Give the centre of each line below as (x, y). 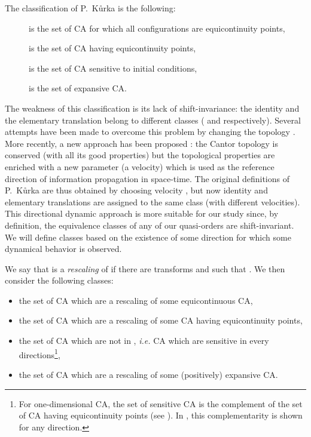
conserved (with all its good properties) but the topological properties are (140, 155)
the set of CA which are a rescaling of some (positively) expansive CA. (148, 374)
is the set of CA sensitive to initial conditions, (113, 68)
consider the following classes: (59, 280)
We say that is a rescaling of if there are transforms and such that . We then (145, 268)
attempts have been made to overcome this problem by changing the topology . (150, 132)
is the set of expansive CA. (78, 88)
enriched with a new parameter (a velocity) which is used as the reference (140, 166)
